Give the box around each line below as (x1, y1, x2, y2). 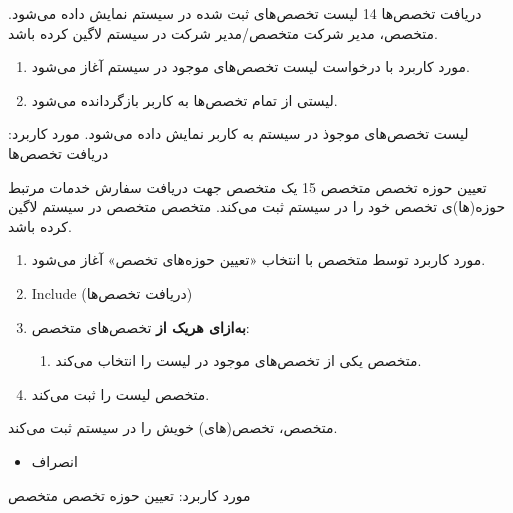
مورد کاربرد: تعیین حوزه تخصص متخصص (8, 484, 251, 505)
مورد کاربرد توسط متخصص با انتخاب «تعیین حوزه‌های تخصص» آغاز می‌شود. (31, 249, 486, 270)
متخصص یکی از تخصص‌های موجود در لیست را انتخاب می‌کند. (55, 350, 422, 371)
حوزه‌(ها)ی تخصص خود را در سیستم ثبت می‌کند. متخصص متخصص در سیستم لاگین (8, 196, 506, 217)
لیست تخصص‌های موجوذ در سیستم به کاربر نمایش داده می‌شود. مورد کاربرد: (8, 123, 469, 144)
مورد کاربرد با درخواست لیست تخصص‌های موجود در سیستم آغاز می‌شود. (31, 56, 471, 77)
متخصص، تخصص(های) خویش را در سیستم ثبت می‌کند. (8, 417, 338, 438)
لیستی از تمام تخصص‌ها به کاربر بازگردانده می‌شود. (31, 89, 338, 110)
